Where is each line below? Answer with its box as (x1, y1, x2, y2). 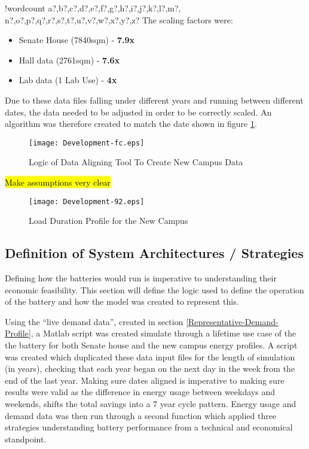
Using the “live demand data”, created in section (5, 315, 183, 327)
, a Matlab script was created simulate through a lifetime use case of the (30, 327, 296, 339)
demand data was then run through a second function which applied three (5, 409, 277, 421)
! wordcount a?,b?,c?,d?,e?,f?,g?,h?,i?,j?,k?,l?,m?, (5, 2, 181, 14)
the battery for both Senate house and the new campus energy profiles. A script (5, 339, 298, 351)
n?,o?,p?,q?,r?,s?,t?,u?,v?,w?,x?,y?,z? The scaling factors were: (5, 13, 233, 26)
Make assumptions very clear (5, 176, 111, 188)
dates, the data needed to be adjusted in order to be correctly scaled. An (5, 105, 272, 118)
